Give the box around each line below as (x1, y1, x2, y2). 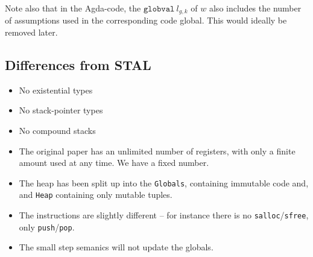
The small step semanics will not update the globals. (19, 241, 213, 253)
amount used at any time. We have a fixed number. (19, 156, 209, 169)
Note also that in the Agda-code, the (5, 2, 141, 14)
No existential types (19, 83, 93, 96)
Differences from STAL (5, 56, 151, 74)
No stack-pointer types (19, 104, 103, 116)
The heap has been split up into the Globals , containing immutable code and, (19, 176, 309, 189)
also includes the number (209, 2, 302, 14)
